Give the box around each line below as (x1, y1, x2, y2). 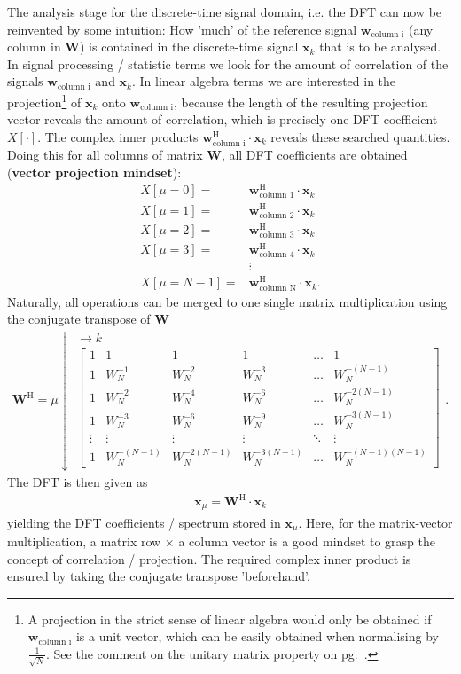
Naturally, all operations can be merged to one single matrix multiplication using (7, 292, 448, 310)
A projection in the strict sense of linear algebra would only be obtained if (27, 609, 432, 628)
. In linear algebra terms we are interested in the (132, 72, 396, 90)
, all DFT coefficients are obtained (221, 145, 408, 163)
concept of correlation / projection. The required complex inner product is (7, 549, 411, 568)
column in (7, 37, 61, 56)
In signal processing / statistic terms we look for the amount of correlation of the (7, 54, 449, 73)
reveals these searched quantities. (270, 127, 450, 145)
